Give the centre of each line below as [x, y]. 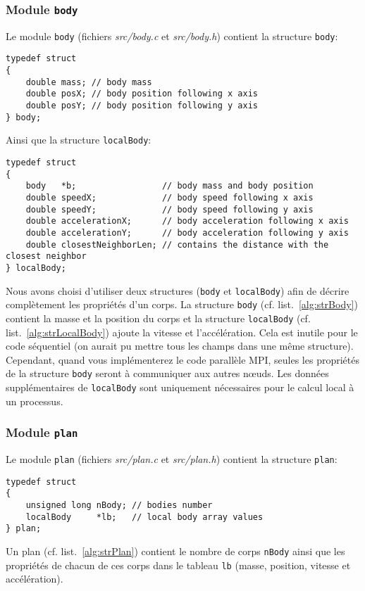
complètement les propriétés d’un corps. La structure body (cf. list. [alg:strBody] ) [182, 304]
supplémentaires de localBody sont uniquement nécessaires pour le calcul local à [180, 387]
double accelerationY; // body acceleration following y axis [187, 233]
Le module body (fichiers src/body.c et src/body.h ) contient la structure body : [172, 36]
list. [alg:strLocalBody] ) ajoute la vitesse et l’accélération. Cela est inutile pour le [182, 332]
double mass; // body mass [89, 82]
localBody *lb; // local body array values [144, 517]
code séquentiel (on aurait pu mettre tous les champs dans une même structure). [180, 346]
